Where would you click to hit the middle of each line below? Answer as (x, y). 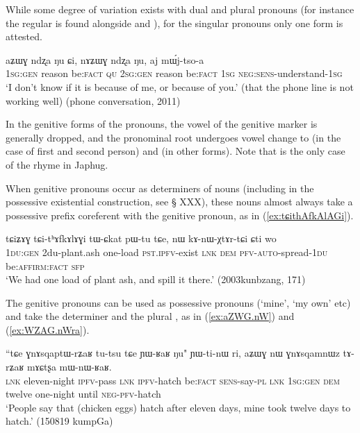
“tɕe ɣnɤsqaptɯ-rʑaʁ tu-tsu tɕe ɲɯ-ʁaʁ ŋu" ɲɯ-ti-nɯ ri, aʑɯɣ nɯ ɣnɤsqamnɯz (173, 353)
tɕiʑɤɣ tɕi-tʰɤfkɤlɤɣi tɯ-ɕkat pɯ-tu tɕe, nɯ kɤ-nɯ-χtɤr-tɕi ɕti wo (141, 238)
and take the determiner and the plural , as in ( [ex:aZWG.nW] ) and (150, 316)
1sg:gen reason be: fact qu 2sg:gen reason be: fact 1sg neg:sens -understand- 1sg (174, 73)
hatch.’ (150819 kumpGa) (59, 421)
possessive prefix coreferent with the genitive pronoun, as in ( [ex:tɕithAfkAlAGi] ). (180, 215)
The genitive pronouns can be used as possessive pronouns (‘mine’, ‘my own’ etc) (178, 302)
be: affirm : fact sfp (45, 265)
